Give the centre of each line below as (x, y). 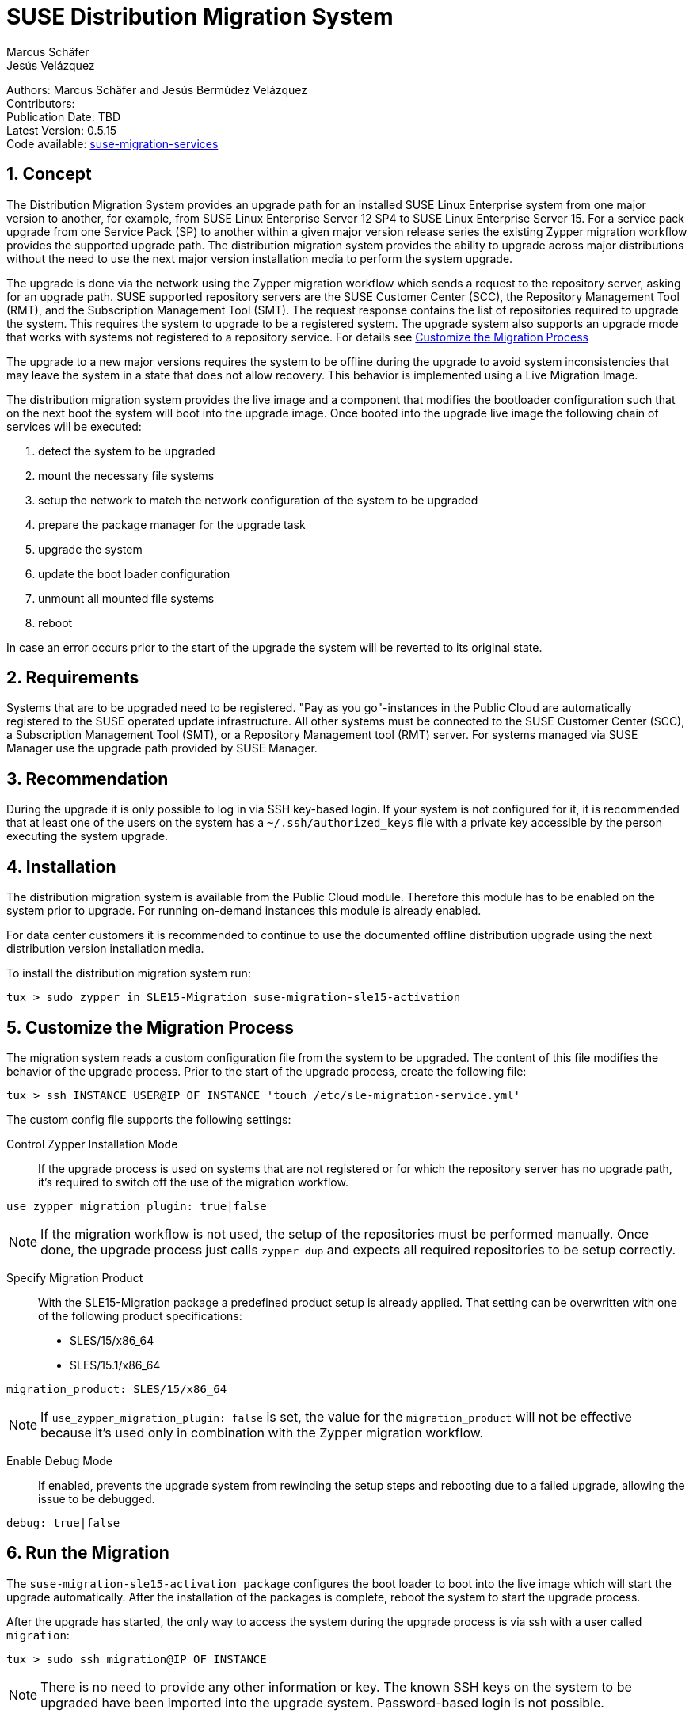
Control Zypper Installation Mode (92, 1144)
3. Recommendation (88, 779)
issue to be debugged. (97, 1498)
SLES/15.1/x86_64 (115, 1365)
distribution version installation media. (105, 949)
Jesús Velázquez (51, 65)
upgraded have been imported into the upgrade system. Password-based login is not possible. (322, 1702)
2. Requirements (73, 678)
